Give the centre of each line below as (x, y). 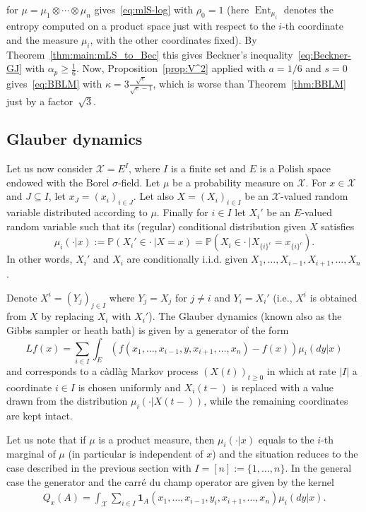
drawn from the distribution (67, 401)
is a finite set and (208, 168)
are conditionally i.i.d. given (187, 259)
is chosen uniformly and (129, 387)
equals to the (286, 439)
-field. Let (139, 182)
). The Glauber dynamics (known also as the (245, 316)
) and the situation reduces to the (285, 454)
